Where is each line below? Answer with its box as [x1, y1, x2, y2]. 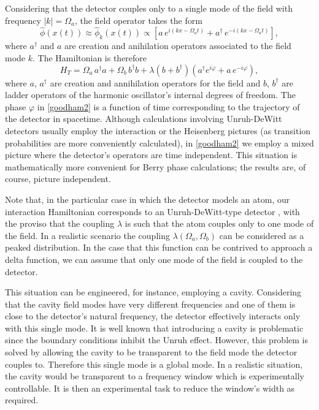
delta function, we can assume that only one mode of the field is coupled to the [5, 252, 303, 265]
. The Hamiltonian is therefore [33, 51, 147, 64]
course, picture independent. [5, 172, 111, 185]
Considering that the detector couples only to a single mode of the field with [5, 2, 293, 14]
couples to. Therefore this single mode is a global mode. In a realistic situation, [5, 357, 303, 370]
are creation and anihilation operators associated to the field [64, 39, 291, 52]
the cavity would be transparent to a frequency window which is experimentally [5, 370, 304, 382]
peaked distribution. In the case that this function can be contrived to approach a [5, 241, 313, 254]
